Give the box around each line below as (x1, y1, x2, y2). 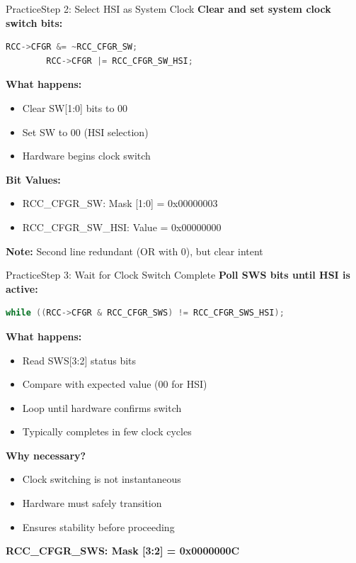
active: (6, 281, 38, 296)
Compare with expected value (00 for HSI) (22, 377, 207, 391)
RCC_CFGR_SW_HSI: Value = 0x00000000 (22, 219, 222, 234)
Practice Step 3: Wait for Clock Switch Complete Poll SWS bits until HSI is (6, 267, 350, 282)
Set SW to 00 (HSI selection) (22, 124, 149, 139)
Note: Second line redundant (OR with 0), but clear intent (6, 243, 263, 258)
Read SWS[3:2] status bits (22, 352, 137, 367)
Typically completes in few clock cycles (22, 424, 192, 439)
